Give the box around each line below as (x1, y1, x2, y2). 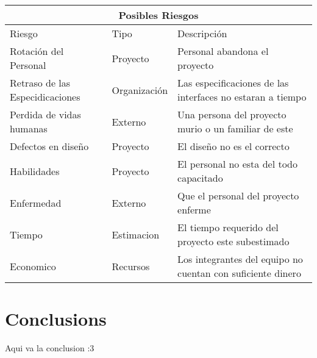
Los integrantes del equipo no (177, 252, 303, 266)
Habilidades (10, 163, 60, 178)
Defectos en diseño (10, 139, 89, 153)
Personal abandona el (177, 44, 269, 58)
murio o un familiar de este (177, 121, 293, 135)
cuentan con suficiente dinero (177, 266, 301, 280)
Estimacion (112, 227, 160, 242)
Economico (10, 259, 56, 273)
